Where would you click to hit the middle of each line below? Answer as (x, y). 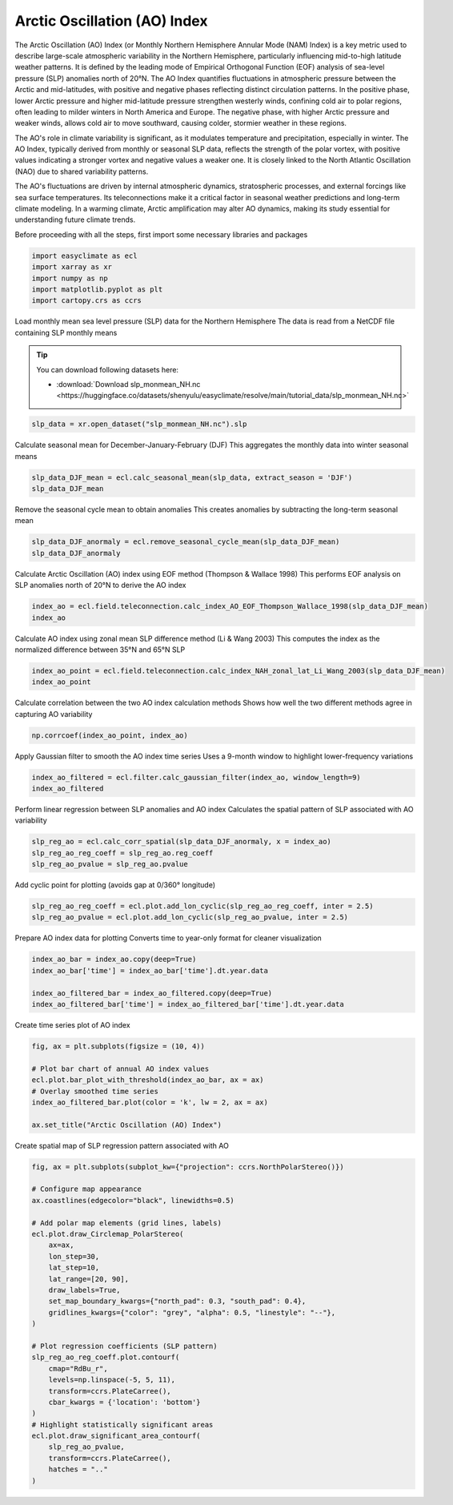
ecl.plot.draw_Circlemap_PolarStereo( (108, 1234)
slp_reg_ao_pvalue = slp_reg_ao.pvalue (110, 864)
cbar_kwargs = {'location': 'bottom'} (124, 1402)
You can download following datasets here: (108, 369)
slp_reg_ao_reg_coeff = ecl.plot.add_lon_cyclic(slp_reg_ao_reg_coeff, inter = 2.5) (202, 906)
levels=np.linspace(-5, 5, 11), (112, 1380)
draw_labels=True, (84, 1290)
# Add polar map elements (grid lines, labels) (126, 1223)
